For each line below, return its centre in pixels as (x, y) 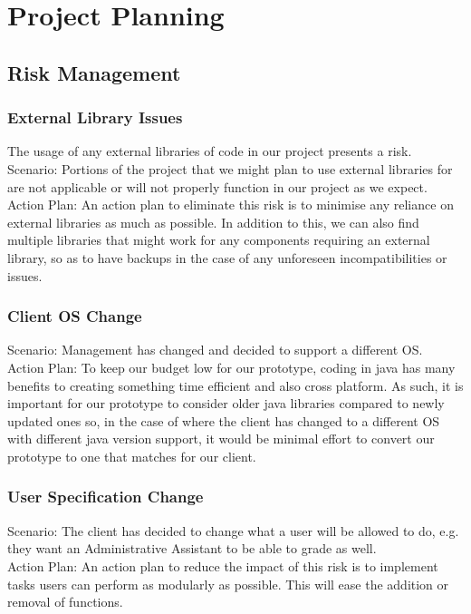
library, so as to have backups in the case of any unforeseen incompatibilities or (227, 257)
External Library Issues (95, 117)
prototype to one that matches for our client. (132, 456)
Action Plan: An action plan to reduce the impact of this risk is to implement (223, 565)
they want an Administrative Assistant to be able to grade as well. (192, 548)
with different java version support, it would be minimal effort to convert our (221, 439)
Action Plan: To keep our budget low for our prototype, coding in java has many (231, 367)
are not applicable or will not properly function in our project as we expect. (217, 186)
